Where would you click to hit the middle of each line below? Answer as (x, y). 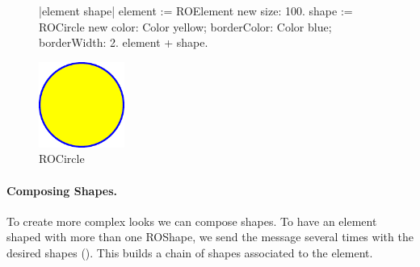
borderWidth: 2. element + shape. (124, 42)
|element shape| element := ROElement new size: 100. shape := (196, 10)
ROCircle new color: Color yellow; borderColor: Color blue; (185, 26)
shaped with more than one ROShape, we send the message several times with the (210, 237)
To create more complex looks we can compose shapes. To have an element (192, 221)
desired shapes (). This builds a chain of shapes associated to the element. (190, 252)
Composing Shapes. (62, 190)
